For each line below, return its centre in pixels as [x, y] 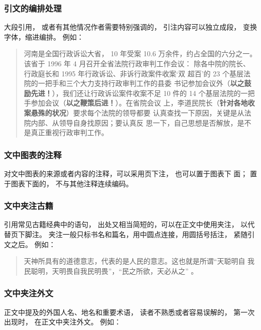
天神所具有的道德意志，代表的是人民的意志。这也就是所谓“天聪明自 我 [139, 261]
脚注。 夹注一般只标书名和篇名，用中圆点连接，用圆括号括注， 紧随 [136, 234]
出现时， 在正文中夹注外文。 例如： [63, 322]
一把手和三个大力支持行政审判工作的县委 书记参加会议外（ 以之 [141, 83]
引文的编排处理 [33, 8]
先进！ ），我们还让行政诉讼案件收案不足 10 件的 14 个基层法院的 [136, 93]
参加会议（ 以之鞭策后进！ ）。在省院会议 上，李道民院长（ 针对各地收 [143, 103]
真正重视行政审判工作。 [70, 132]
